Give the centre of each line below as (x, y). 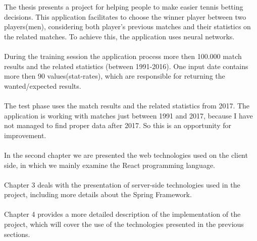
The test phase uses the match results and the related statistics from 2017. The (127, 105)
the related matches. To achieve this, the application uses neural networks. (119, 36)
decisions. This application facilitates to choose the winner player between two (125, 16)
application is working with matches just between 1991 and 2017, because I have (128, 115)
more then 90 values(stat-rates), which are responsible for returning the (115, 76)
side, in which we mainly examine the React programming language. (110, 165)
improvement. (25, 135)
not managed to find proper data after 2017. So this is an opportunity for (118, 125)
